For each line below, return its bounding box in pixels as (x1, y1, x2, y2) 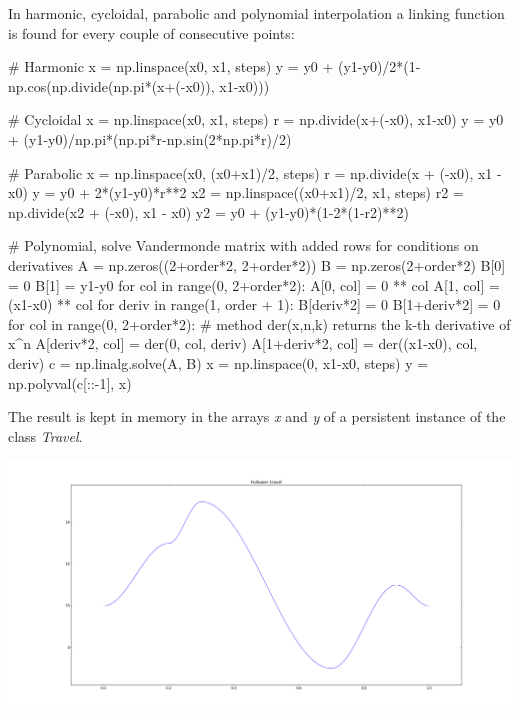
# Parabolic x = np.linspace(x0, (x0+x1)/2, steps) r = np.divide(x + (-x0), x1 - (8, 162, 502, 183)
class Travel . (8, 425, 83, 446)
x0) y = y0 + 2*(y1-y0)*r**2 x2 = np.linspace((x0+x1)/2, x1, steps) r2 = (8, 182, 464, 203)
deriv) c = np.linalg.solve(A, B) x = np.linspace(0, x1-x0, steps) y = (8, 352, 429, 373)
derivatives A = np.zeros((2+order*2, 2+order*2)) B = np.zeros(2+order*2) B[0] (8, 254, 506, 275)
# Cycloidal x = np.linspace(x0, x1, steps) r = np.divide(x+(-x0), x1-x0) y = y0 (8, 109, 504, 130)
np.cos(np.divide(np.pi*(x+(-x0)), (8, 75, 215, 96)
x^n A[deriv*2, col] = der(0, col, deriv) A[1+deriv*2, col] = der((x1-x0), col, (8, 333, 478, 354)
